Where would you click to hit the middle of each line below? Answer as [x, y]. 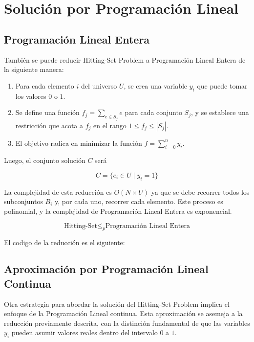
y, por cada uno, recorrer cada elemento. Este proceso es [139, 201]
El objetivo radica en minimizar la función [79, 143]
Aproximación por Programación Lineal [106, 269]
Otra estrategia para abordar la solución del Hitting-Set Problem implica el [117, 304]
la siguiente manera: [34, 69]
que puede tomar [222, 85]
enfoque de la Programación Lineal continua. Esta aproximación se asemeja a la [123, 313]
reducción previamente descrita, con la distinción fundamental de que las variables [127, 323]
